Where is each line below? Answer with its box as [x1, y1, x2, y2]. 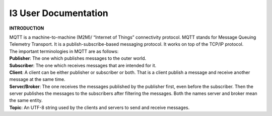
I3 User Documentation [9, 8, 108, 19]
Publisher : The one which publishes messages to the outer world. [9, 55, 147, 61]
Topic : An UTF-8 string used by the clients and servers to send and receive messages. [9, 104, 190, 110]
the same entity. [9, 97, 43, 103]
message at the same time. [9, 76, 65, 82]
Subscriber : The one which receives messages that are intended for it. [9, 62, 157, 68]
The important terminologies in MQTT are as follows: [9, 48, 119, 54]
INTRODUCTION [9, 25, 44, 31]
